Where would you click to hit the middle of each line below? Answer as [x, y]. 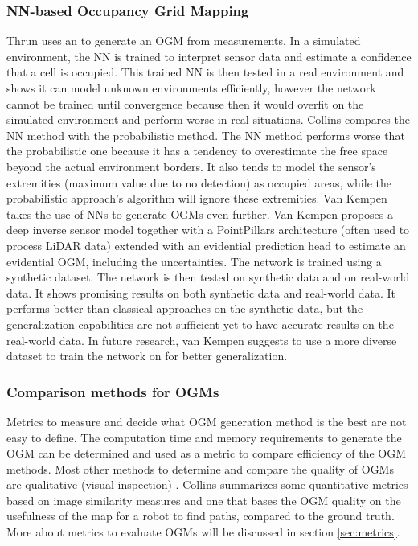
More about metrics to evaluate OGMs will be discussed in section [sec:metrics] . [203, 532]
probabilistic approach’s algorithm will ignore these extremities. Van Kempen [197, 198]
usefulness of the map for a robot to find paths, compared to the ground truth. [201, 516]
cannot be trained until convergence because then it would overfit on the [185, 103]
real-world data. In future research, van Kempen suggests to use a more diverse [202, 340]
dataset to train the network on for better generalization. [147, 356]
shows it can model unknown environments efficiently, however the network [191, 88]
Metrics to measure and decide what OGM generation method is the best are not [207, 421]
